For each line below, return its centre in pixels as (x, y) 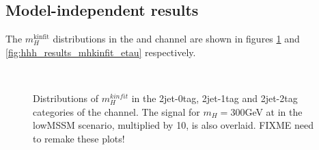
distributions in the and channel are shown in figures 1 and (176, 39)
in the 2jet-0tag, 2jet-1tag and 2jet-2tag (214, 98)
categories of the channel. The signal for (116, 111)
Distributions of (66, 98)
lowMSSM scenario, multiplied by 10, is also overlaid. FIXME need (173, 125)
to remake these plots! (79, 138)
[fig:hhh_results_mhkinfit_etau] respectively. (101, 52)
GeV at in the (274, 111)
